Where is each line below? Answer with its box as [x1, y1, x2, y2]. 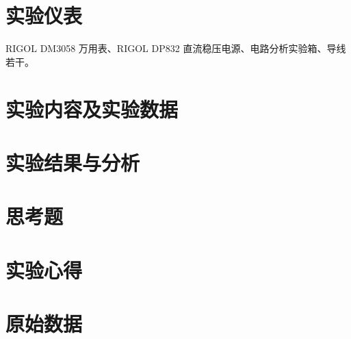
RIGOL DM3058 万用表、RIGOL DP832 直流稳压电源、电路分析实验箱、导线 [5, 41, 346, 55]
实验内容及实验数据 [5, 95, 179, 123]
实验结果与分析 [5, 148, 140, 176]
